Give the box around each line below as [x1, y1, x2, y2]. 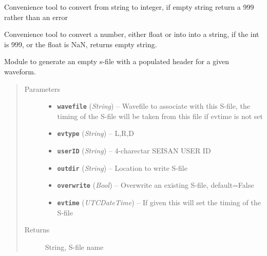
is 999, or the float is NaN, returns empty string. [4, 38, 157, 49]
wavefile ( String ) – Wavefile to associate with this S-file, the [57, 101, 250, 111]
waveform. [4, 66, 36, 76]
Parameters [24, 83, 60, 94]
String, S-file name [45, 241, 104, 252]
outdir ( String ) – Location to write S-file [57, 162, 187, 173]
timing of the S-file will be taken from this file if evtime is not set [57, 110, 263, 121]
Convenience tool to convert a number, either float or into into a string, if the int [4, 29, 259, 40]
